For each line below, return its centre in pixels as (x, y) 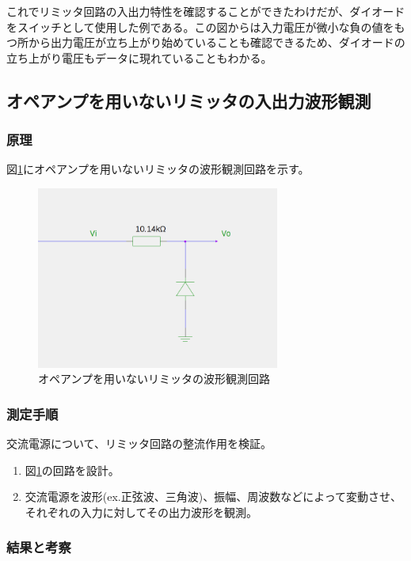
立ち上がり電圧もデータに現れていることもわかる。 (139, 57)
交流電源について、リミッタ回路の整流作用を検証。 (139, 443)
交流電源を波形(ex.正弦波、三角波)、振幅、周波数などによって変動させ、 (213, 497)
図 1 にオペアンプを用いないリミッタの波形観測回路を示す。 (158, 169)
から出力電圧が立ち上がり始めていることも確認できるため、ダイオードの (217, 42)
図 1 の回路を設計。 (72, 470)
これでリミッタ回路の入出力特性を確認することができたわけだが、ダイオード (206, 11)
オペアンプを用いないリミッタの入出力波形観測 (189, 100)
